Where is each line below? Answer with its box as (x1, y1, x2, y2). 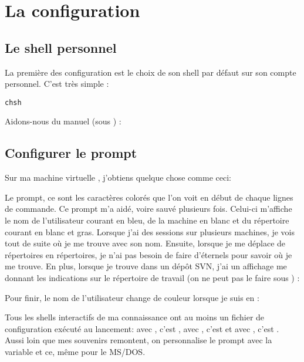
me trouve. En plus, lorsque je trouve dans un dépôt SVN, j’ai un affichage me (5, 260, 287, 272)
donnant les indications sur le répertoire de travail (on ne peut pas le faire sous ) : (5, 271, 300, 283)
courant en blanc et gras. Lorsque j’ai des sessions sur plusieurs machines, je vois (5, 225, 295, 238)
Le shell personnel (5, 38, 117, 56)
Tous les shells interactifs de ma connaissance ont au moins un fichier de (5, 311, 265, 323)
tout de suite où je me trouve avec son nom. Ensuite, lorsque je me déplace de (5, 237, 286, 249)
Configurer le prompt (5, 144, 137, 162)
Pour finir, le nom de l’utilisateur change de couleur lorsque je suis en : (5, 291, 259, 303)
